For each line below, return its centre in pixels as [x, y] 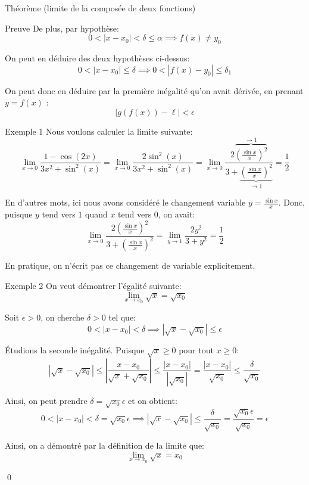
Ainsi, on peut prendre [46, 401]
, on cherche [63, 317]
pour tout [196, 349]
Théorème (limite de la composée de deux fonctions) [100, 8]
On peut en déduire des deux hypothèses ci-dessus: [97, 57]
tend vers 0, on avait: [157, 214]
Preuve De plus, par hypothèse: [62, 28]
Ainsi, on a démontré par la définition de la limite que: [105, 445]
